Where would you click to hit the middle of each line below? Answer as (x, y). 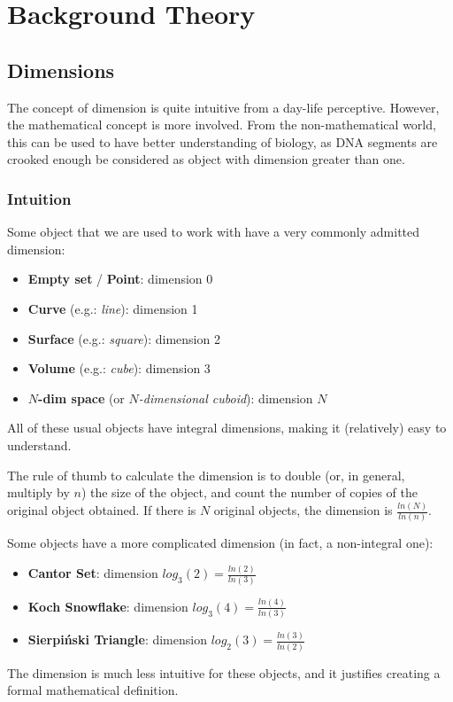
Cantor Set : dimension (93, 573)
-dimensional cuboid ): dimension (226, 398)
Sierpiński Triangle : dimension (117, 640)
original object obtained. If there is (102, 510)
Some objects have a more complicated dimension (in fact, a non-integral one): (220, 543)
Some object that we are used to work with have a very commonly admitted (214, 232)
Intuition (39, 198)
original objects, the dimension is (303, 510)
